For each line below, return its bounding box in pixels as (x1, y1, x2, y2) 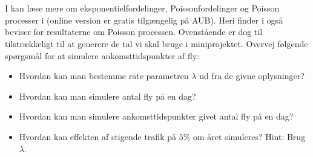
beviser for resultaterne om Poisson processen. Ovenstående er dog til (5, 25, 263, 38)
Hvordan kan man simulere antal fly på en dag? (19, 89, 196, 102)
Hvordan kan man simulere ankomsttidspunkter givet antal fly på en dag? (19, 110, 294, 123)
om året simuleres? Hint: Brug (193, 130, 306, 143)
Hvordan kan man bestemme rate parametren (19, 69, 189, 82)
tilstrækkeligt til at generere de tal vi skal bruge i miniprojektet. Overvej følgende (5, 37, 308, 50)
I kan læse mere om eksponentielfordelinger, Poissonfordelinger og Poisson (5, 2, 280, 14)
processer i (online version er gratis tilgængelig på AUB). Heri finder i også (5, 13, 283, 26)
